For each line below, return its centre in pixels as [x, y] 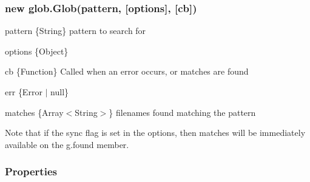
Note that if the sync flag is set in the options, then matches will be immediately [155, 133]
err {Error [24, 92]
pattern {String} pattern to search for [76, 31]
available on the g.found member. [67, 144]
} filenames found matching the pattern [182, 112]
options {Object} [37, 51]
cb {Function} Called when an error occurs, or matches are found [127, 71]
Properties [31, 171]
